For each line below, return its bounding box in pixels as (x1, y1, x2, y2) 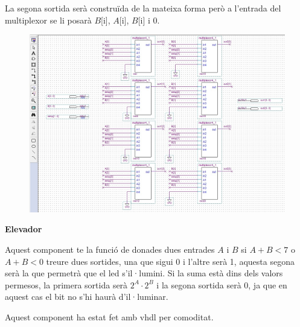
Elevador (5, 223, 42, 235)
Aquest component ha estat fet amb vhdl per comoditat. (5, 310, 214, 323)
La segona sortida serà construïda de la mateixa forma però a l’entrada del (5, 2, 281, 14)
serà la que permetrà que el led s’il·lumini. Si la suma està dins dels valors (5, 267, 283, 279)
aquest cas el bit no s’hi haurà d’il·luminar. (5, 290, 168, 303)
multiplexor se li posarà (5, 13, 92, 26)
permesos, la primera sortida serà (5, 278, 128, 291)
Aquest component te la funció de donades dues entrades (5, 243, 215, 255)
